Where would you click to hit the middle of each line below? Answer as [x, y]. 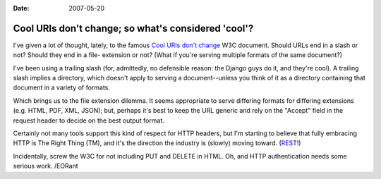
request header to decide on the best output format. [89, 121]
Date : [21, 8]
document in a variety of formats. [62, 87]
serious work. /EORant [46, 166]
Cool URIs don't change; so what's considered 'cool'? [133, 28]
